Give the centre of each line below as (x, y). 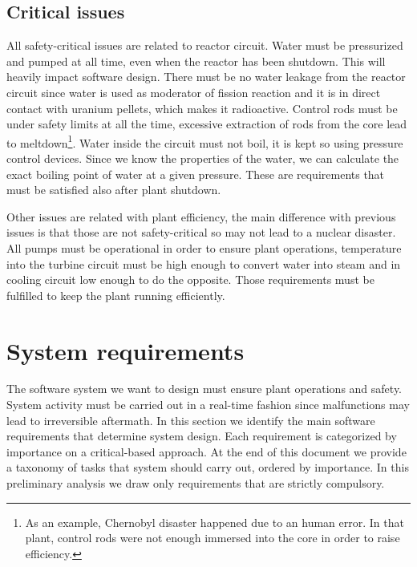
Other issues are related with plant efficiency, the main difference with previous (201, 216)
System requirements (126, 350)
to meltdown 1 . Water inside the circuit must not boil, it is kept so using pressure (205, 141)
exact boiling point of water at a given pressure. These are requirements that (196, 174)
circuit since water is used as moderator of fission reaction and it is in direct (194, 92)
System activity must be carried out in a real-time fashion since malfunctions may (208, 405)
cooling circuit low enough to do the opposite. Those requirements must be (190, 279)
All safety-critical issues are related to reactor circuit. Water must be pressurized (205, 45)
